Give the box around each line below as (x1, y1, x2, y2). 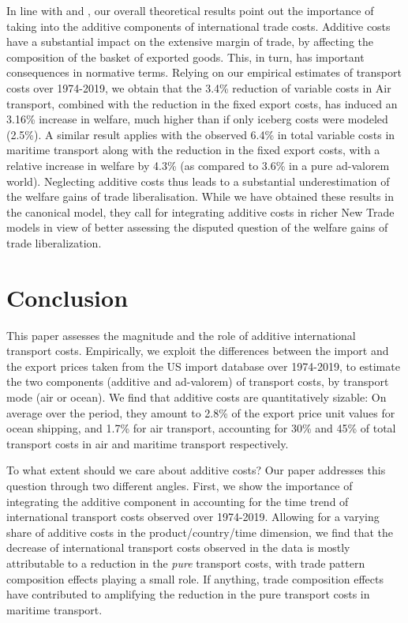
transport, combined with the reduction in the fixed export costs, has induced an (6, 95, 398, 111)
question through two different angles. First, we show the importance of (6, 477, 353, 493)
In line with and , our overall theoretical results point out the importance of (6, 2, 374, 18)
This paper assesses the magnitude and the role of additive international (6, 327, 356, 343)
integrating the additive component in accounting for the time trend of (6, 493, 349, 509)
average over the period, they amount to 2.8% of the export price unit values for (6, 404, 395, 421)
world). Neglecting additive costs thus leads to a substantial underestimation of (6, 172, 390, 189)
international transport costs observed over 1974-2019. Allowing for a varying (6, 508, 380, 525)
